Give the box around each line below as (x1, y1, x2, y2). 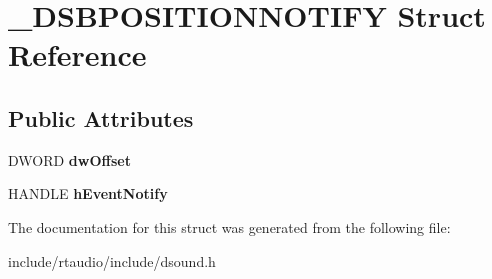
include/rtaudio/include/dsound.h (8, 250, 216, 271)
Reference (8, 34, 147, 75)
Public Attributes (8, 102, 194, 133)
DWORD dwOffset (8, 149, 131, 170)
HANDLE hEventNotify (8, 183, 168, 204)
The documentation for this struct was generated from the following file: (8, 216, 451, 237)
